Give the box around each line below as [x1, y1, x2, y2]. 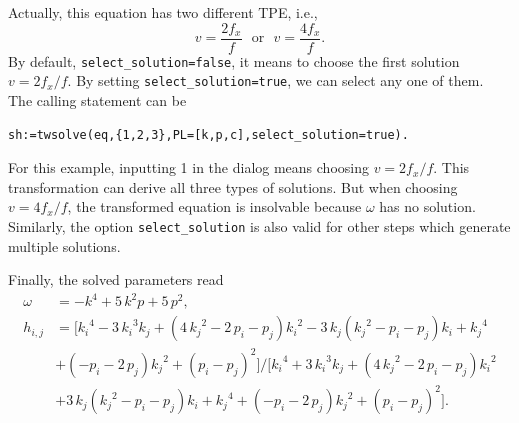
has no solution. [379, 196, 476, 217]
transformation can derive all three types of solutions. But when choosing [8, 176, 458, 197]
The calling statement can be [8, 89, 187, 110]
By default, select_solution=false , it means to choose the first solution [8, 50, 460, 71]
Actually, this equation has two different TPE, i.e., [8, 2, 318, 22]
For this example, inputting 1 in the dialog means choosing [8, 157, 369, 178]
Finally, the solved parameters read [8, 269, 224, 290]
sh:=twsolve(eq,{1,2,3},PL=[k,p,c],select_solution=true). [8, 127, 409, 142]
